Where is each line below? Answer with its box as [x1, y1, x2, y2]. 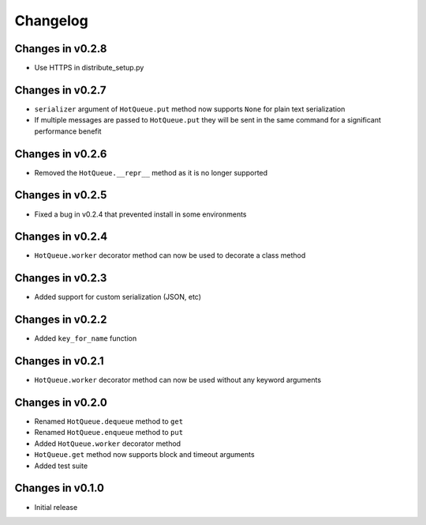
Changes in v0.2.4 [14, 230, 108, 244]
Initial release [34, 502, 78, 512]
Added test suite [34, 461, 88, 470]
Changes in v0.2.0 [14, 396, 108, 409]
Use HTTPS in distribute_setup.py [34, 63, 144, 73]
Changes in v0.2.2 [14, 313, 107, 327]
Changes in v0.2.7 [14, 83, 106, 96]
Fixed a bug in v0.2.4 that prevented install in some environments [34, 210, 247, 219]
